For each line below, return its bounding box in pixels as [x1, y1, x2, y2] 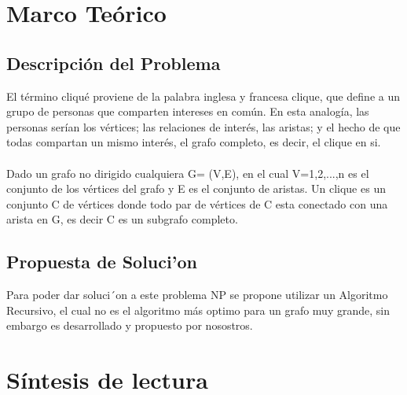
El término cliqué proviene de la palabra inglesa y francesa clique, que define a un [6, 87, 401, 104]
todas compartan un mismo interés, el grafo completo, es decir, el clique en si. [6, 134, 381, 150]
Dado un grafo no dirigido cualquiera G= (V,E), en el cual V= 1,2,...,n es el [6, 164, 369, 181]
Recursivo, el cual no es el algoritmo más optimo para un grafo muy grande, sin [6, 301, 390, 318]
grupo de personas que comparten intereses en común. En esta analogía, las [6, 103, 369, 120]
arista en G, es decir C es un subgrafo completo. [6, 211, 238, 227]
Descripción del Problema [6, 50, 221, 75]
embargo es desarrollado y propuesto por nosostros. [6, 317, 253, 334]
